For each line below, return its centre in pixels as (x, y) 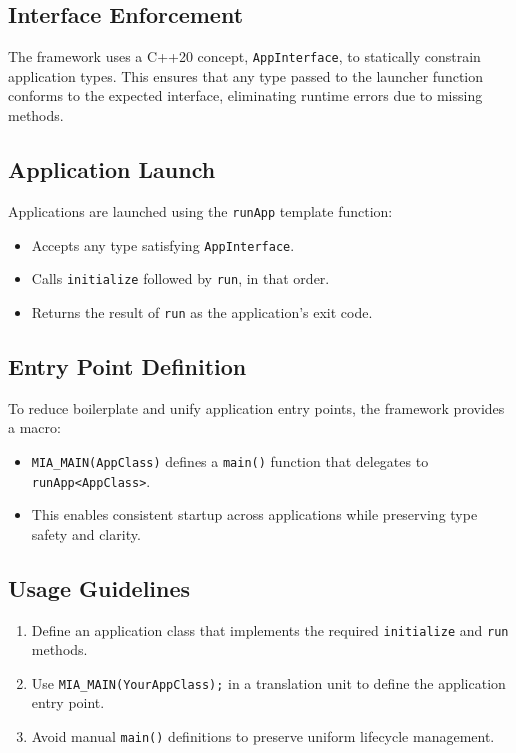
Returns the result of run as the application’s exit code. (202, 311)
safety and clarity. (86, 533)
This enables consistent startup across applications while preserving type (254, 514)
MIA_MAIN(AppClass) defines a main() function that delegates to (230, 460)
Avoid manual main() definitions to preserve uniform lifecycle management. (263, 736)
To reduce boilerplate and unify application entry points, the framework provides (256, 407)
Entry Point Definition (127, 365)
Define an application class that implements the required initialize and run (270, 629)
